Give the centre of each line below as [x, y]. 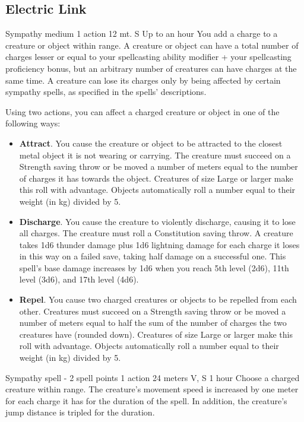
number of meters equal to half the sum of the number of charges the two [153, 323]
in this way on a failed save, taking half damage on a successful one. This [153, 256]
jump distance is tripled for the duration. [80, 412]
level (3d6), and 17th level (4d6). [79, 279]
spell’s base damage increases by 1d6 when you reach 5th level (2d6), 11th [154, 267]
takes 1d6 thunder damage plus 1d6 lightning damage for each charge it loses [159, 244]
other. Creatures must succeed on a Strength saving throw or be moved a [153, 311]
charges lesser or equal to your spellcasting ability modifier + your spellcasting [148, 57]
